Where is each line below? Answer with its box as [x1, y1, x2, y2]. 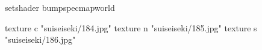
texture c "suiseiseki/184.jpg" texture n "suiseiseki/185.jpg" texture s [5, 21, 257, 34]
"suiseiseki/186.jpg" [5, 33, 76, 46]
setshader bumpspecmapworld [5, 1, 115, 13]
